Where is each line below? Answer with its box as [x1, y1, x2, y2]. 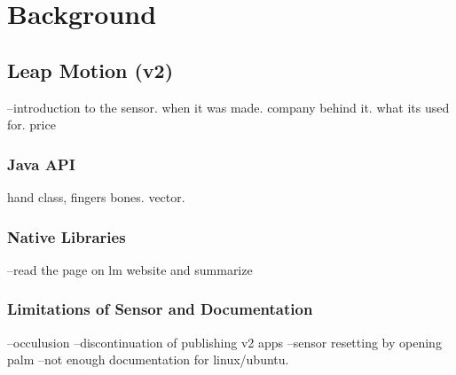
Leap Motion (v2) [7, 56, 174, 83]
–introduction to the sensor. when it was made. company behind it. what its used [7, 98, 450, 116]
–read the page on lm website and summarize [7, 260, 253, 278]
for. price [7, 115, 56, 134]
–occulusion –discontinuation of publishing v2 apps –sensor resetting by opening [7, 332, 442, 351]
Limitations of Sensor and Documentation [7, 298, 313, 320]
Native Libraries [7, 225, 126, 247]
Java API [7, 152, 75, 175]
